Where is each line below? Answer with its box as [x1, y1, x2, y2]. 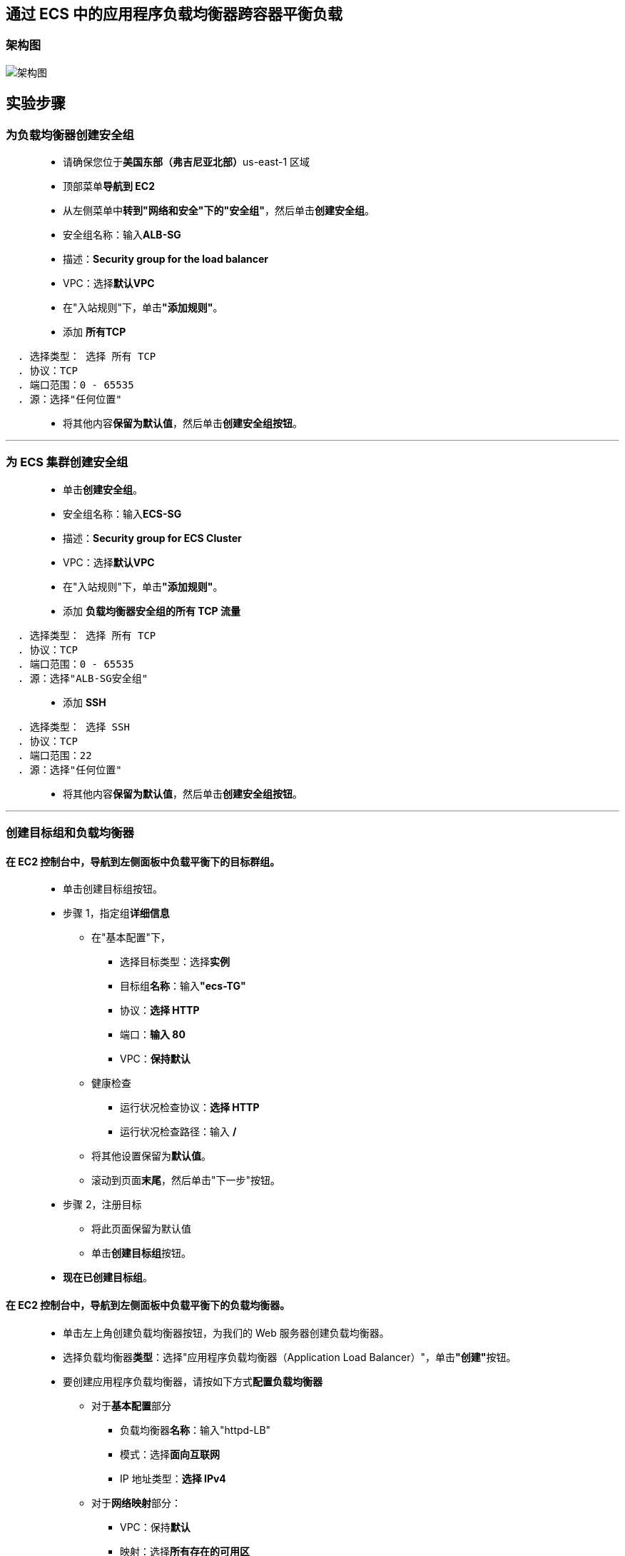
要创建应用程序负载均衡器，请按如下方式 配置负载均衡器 [63, 1375, 322, 1387]
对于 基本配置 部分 [91, 1399, 171, 1412]
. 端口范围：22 [17, 749, 92, 761]
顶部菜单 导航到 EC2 [63, 180, 155, 193]
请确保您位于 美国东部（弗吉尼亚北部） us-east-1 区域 [63, 156, 310, 169]
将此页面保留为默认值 [91, 1223, 191, 1235]
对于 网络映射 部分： [91, 1496, 181, 1509]
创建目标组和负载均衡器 [6, 825, 134, 840]
